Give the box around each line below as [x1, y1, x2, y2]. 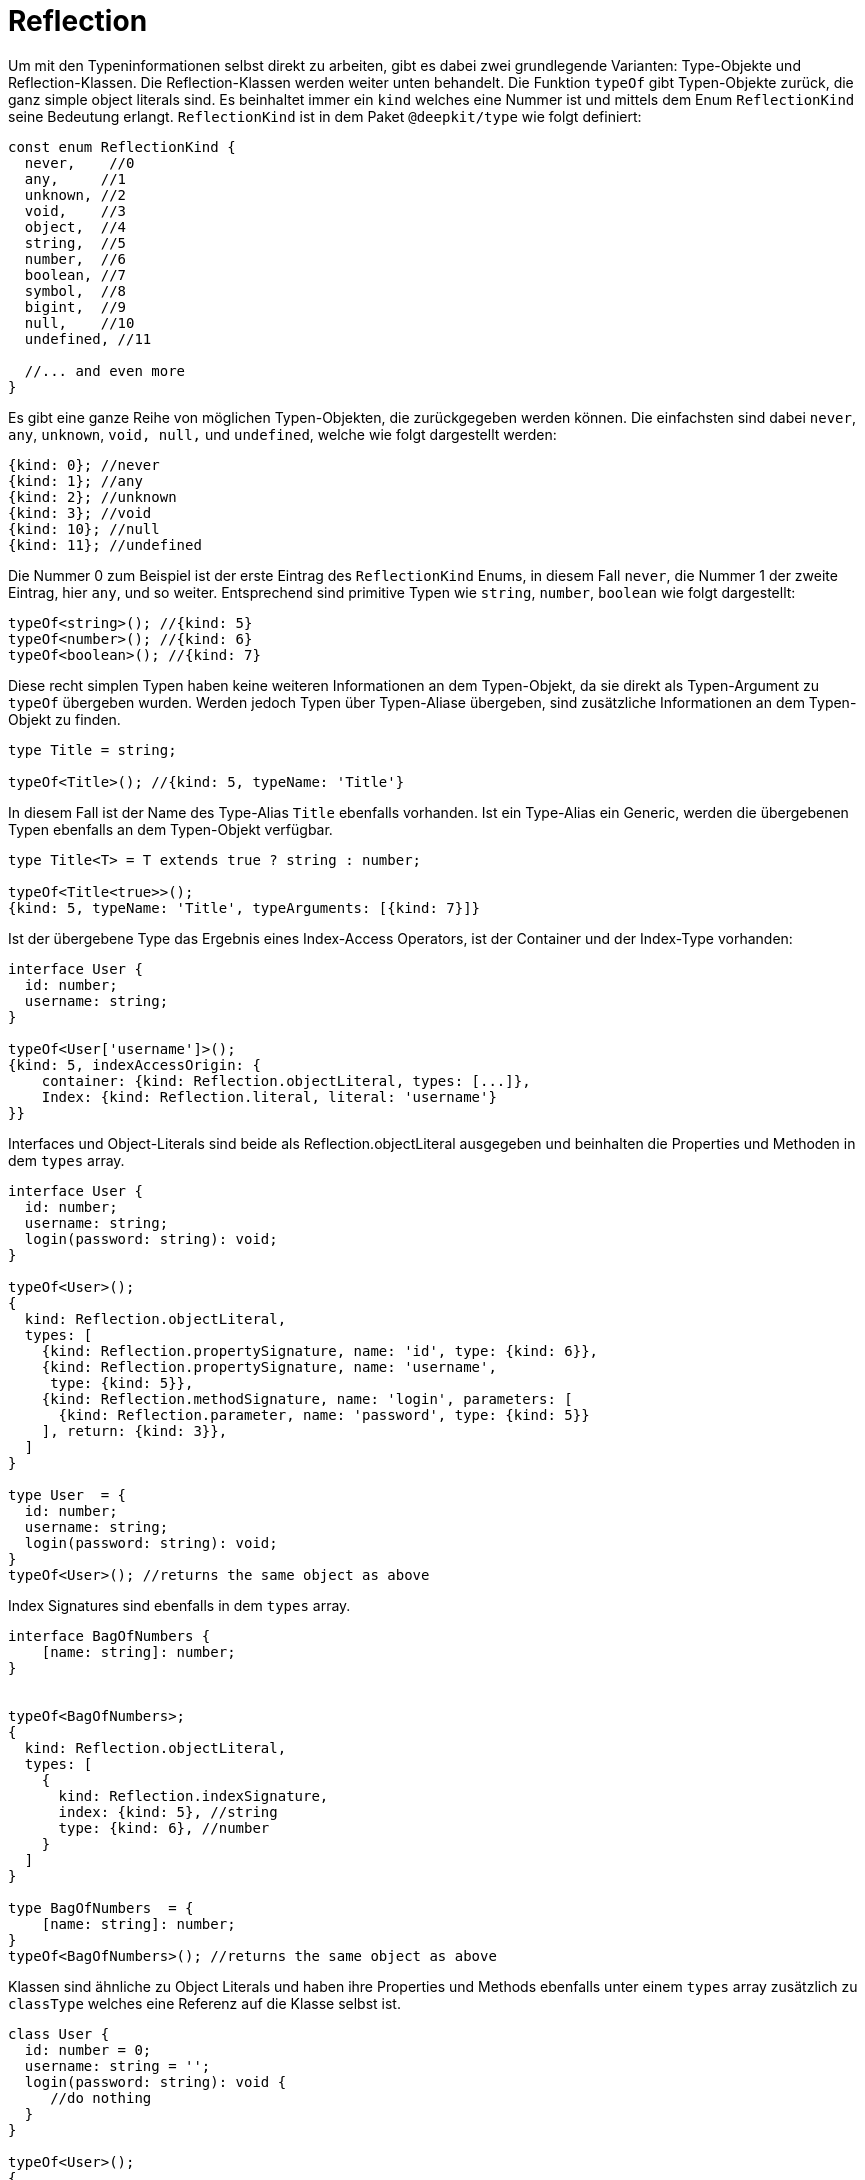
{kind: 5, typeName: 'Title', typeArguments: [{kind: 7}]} [8, 899, 481, 916]
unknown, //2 [24, 186, 127, 203]
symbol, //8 [24, 282, 127, 299]
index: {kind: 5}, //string [58, 1803, 278, 1820]
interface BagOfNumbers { [8, 1627, 211, 1644]
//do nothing [50, 2089, 152, 2106]
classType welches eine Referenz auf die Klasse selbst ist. [8, 1994, 401, 2012]
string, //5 [24, 234, 127, 251]
